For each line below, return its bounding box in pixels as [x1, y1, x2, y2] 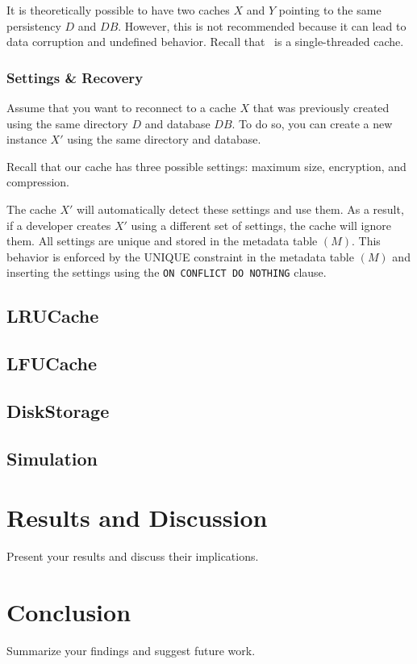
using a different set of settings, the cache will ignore [131, 216, 391, 233]
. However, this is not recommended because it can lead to [118, 17, 407, 34]
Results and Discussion [6, 501, 268, 534]
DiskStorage [6, 398, 110, 423]
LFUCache [6, 351, 98, 376]
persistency [6, 17, 61, 34]
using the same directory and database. [67, 131, 261, 148]
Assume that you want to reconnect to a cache [6, 99, 236, 115]
